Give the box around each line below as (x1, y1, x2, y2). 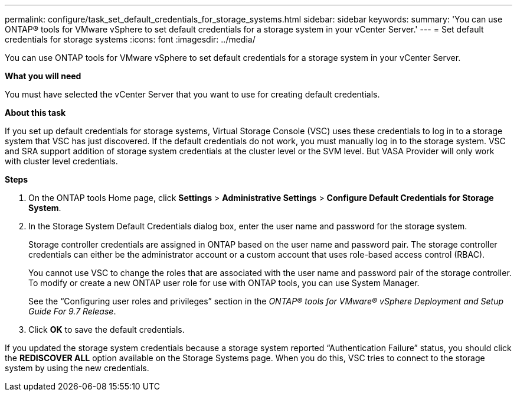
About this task (5, 108, 66, 118)
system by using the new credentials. (5, 363, 149, 373)
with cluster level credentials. (5, 156, 118, 166)
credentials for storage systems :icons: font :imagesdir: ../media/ (5, 34, 256, 44)
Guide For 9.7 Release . (28, 306, 116, 316)
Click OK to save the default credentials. (28, 324, 185, 335)
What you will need (5, 71, 81, 81)
